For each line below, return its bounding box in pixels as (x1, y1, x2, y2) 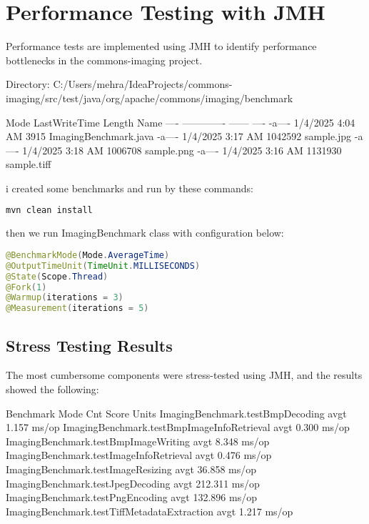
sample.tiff (6, 157, 51, 172)
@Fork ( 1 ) (6, 282, 47, 292)
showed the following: (6, 381, 99, 396)
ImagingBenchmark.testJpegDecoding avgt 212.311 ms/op (6, 475, 260, 490)
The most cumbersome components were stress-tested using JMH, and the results (6, 367, 363, 382)
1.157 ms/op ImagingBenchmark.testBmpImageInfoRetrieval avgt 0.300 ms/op (6, 420, 350, 435)
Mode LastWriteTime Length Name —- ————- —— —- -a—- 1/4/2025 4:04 (6, 114, 355, 129)
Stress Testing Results (6, 334, 173, 356)
